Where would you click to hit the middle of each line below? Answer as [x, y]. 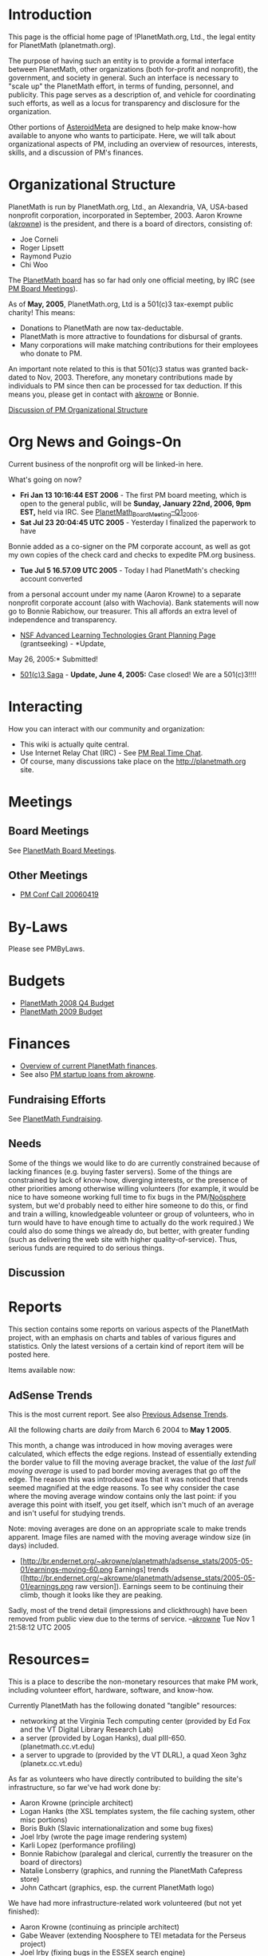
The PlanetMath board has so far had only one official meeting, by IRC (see [132, 280]
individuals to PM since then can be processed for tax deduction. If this [125, 385]
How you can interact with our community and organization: [106, 728]
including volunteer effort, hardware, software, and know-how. [111, 1690]
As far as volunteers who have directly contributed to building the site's [126, 1779]
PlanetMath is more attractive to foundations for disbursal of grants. [131, 336]
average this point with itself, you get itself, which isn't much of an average [131, 1504]
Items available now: [42, 1370]
